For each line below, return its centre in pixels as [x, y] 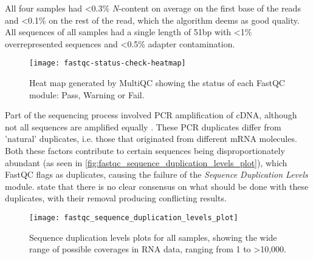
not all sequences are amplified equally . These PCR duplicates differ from [143, 126]
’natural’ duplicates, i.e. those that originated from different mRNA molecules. [151, 139]
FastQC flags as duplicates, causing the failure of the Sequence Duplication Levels [156, 174]
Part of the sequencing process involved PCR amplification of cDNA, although [151, 115]
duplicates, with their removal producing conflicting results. [116, 198]
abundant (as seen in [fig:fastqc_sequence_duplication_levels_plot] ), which [146, 162]
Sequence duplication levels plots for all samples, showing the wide [153, 237]
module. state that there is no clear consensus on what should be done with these [157, 186]
